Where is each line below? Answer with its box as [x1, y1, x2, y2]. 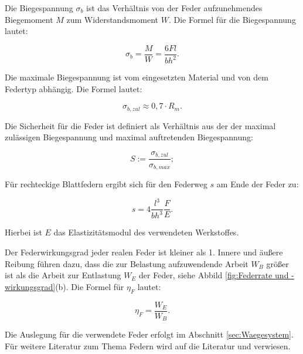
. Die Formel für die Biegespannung [168, 13, 296, 25]
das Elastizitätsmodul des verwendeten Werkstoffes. [53, 226, 239, 238]
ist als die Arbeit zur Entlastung [5, 269, 121, 281]
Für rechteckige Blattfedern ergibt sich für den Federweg [5, 177, 207, 190]
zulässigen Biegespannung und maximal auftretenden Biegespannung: [5, 131, 253, 143]
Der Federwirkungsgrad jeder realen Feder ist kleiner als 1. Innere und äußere [5, 246, 283, 258]
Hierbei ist [5, 226, 42, 238]
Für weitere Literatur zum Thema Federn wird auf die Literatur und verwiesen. [5, 339, 291, 352]
